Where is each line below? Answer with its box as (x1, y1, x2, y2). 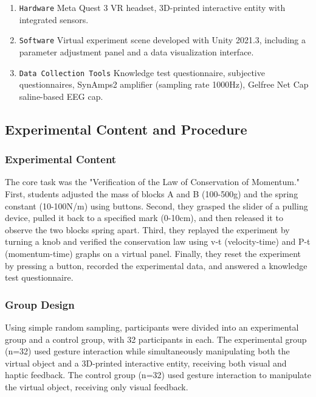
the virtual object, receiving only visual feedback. (5, 380, 188, 393)
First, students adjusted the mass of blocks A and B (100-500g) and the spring (5, 187, 298, 200)
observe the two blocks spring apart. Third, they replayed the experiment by (5, 223, 290, 236)
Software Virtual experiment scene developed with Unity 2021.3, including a (19, 33, 306, 46)
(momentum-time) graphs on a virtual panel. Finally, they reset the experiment (5, 247, 301, 259)
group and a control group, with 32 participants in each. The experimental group (5, 332, 307, 345)
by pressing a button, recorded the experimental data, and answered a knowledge (5, 259, 307, 272)
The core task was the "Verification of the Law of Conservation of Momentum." (5, 175, 300, 188)
